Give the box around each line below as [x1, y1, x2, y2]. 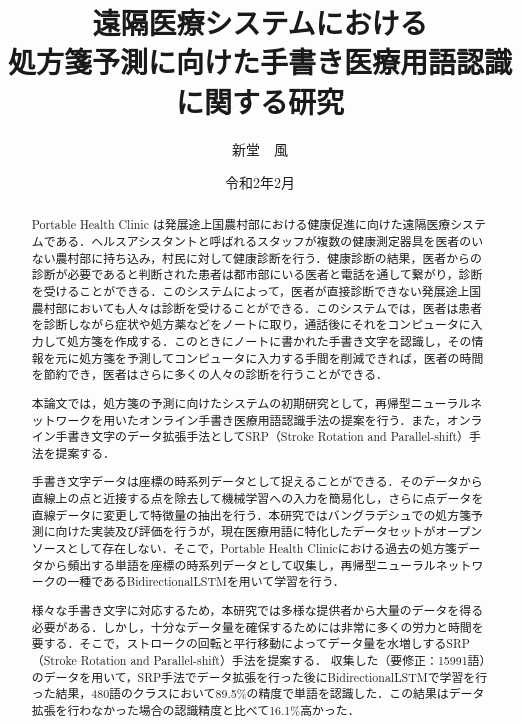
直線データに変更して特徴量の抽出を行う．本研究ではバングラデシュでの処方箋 [31, 506, 472, 523]
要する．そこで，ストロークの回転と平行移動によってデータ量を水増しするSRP [31, 635, 470, 652]
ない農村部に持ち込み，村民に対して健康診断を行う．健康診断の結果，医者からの [31, 249, 482, 266]
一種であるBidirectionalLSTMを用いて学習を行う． [67, 573, 345, 590]
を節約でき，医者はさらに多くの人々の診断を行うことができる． [31, 366, 388, 383]
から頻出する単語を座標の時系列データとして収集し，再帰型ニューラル [43, 556, 436, 573]
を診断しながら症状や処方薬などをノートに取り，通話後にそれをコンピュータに [31, 316, 471, 333]
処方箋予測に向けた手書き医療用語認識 [8, 41, 513, 82]
